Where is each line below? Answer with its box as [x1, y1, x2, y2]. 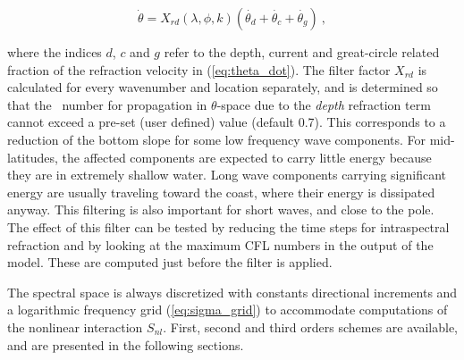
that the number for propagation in [7, 95, 207, 113]
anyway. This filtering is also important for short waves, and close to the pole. [7, 200, 434, 219]
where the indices [7, 43, 102, 61]
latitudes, [7, 147, 58, 166]
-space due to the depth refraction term [216, 95, 431, 113]
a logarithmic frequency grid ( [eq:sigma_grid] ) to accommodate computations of [7, 300, 448, 319]
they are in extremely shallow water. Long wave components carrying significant [7, 165, 446, 184]
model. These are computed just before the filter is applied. [7, 253, 333, 272]
